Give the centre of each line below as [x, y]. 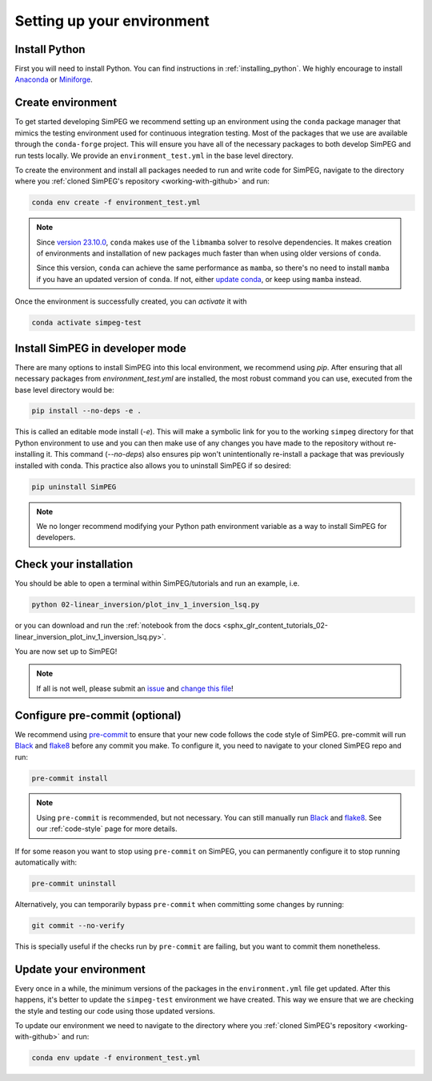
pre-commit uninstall [74, 884]
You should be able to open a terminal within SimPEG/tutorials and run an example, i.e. [157, 583]
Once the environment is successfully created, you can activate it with [131, 301]
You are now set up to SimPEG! [66, 651]
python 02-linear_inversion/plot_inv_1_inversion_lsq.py [146, 605]
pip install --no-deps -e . [86, 411]
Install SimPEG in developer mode [101, 348]
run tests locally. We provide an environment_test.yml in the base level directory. [154, 155]
